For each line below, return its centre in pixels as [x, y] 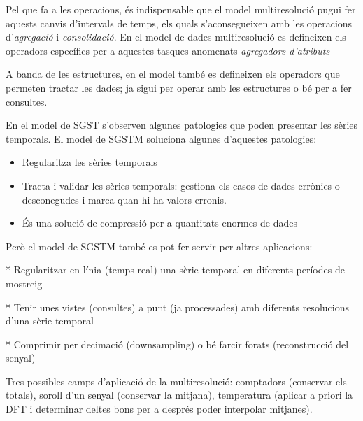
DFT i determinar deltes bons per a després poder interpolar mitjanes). [159, 409]
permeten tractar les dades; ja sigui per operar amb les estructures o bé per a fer [179, 87]
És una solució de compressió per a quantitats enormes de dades [159, 223]
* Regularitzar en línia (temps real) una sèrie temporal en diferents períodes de [175, 270]
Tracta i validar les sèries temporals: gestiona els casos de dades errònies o [181, 185]
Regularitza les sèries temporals [90, 162]
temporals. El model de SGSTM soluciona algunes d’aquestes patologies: [161, 138]
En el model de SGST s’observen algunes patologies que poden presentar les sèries [182, 125]
